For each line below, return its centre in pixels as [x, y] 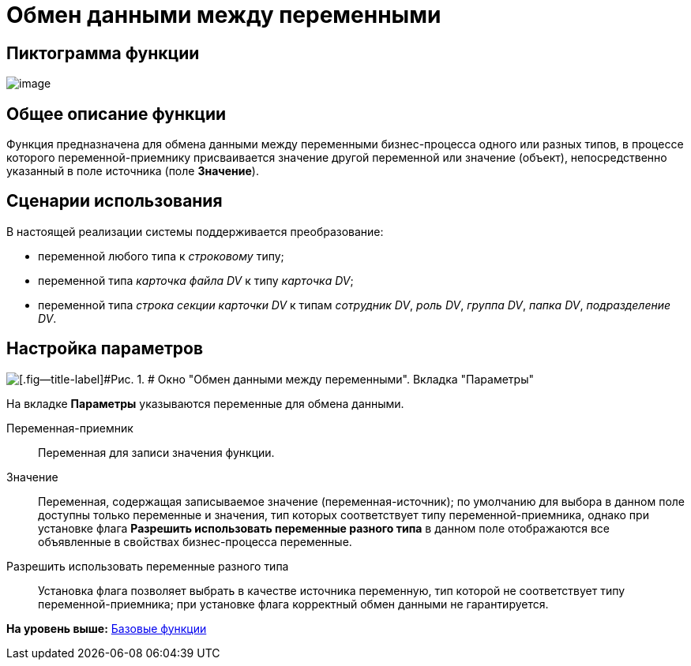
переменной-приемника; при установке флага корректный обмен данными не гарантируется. [293, 604]
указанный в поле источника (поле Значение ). [133, 171]
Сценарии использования [115, 201]
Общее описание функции [116, 114]
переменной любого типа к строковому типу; [161, 256]
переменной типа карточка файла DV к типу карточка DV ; [196, 280]
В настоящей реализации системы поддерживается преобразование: [195, 231]
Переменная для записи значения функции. [156, 452]
